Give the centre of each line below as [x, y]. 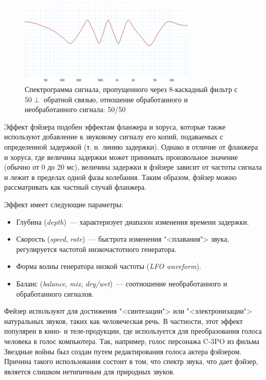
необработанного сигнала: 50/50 [75, 109]
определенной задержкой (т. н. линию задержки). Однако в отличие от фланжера [131, 147]
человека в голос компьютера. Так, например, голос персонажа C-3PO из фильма [132, 341]
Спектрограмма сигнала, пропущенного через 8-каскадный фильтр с [131, 89]
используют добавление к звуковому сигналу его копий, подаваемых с [114, 137]
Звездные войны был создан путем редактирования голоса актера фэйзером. [123, 351]
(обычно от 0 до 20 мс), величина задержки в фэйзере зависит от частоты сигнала [133, 167]
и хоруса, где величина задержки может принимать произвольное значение [121, 157]
